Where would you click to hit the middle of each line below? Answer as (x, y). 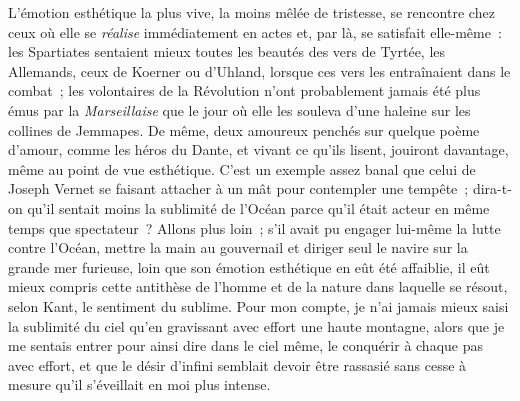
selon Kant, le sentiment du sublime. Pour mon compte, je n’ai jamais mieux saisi (258, 305)
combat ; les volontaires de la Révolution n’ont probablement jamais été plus (244, 90)
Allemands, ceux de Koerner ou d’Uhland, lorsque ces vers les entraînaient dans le (259, 70)
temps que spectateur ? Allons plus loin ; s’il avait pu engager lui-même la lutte (254, 227)
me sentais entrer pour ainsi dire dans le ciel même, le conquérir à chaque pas (246, 345)
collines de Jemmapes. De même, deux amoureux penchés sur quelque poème (244, 129)
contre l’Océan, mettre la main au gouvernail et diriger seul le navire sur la (238, 247)
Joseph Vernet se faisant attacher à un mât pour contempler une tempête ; (238, 188)
